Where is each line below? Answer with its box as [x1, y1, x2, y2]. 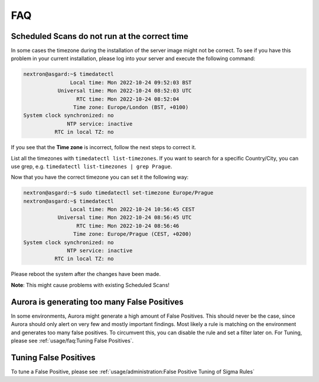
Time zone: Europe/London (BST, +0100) [73, 104, 189, 110]
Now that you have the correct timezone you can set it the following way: [11, 174, 189, 181]
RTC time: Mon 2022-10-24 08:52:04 [76, 95, 180, 103]
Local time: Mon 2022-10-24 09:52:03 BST [70, 79, 192, 85]
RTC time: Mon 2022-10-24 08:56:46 [76, 222, 180, 229]
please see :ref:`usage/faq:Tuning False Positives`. [11, 337, 134, 344]
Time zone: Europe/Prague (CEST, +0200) [73, 230, 192, 238]
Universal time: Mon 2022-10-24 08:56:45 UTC [57, 214, 192, 221]
